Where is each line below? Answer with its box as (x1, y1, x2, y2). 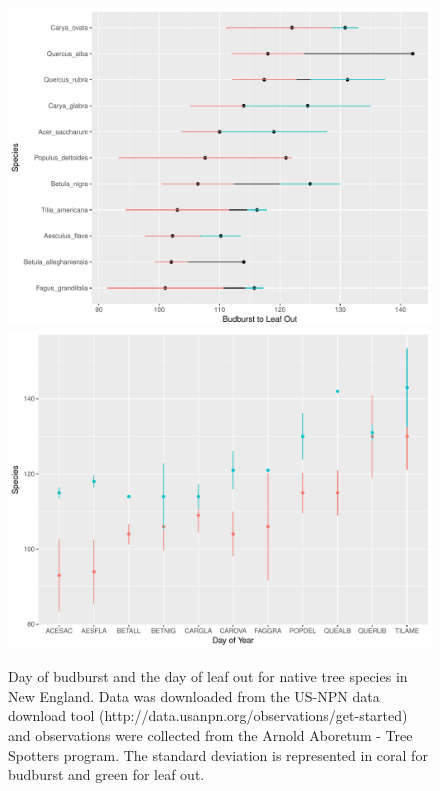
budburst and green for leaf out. (8, 764, 205, 785)
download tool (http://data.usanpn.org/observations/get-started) (8, 705, 408, 726)
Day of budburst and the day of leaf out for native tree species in (8, 666, 408, 687)
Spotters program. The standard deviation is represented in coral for (8, 744, 428, 765)
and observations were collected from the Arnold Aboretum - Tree (8, 724, 413, 745)
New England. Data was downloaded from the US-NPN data (8, 685, 380, 706)
